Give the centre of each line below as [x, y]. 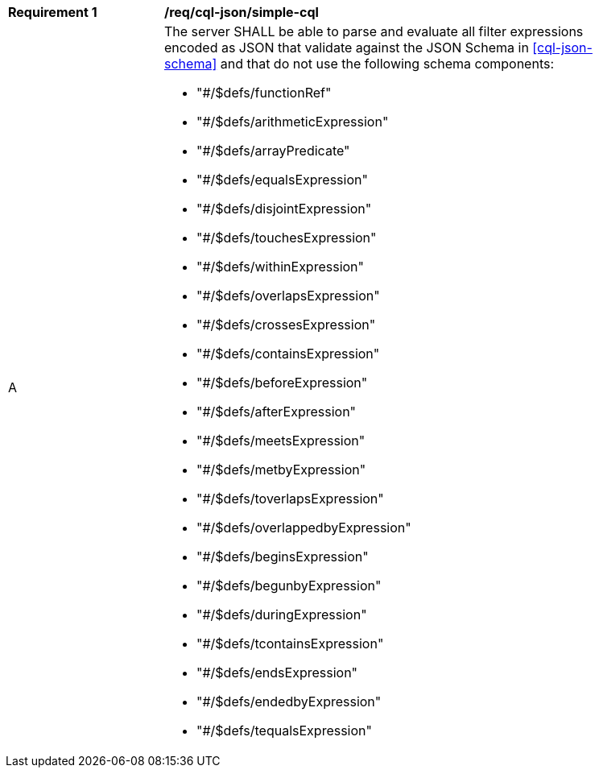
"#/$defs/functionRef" [264, 93]
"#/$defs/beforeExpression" [282, 383]
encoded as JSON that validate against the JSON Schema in [347, 48]
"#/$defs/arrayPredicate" [273, 151]
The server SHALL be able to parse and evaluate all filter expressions [374, 31]
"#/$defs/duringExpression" [282, 615]
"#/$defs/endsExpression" [277, 673]
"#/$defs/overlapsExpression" [288, 296]
